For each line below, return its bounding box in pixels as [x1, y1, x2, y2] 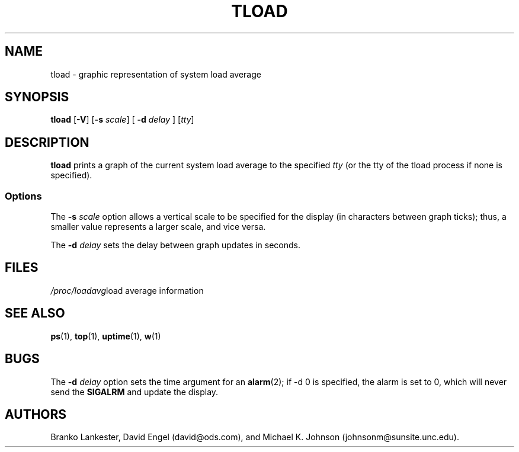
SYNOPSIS [5, 89, 69, 105]
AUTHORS [5, 406, 67, 422]
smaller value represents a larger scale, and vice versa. [50, 222, 266, 232]
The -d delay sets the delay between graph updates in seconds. [50, 240, 301, 251]
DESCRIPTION [5, 134, 89, 150]
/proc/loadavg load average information [50, 285, 204, 296]
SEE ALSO [5, 306, 65, 321]
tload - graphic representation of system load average [50, 69, 261, 79]
